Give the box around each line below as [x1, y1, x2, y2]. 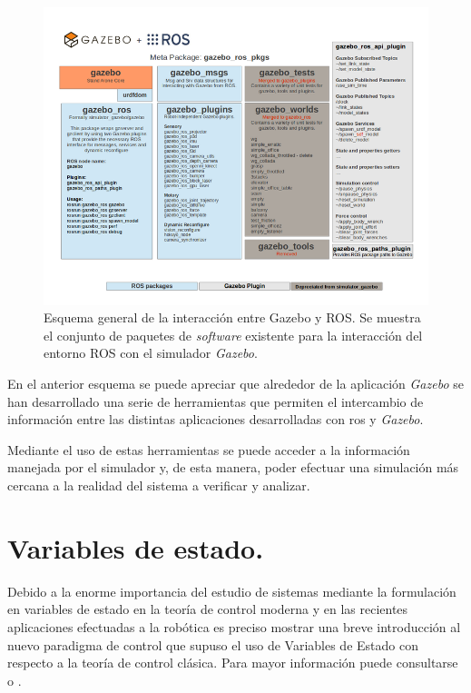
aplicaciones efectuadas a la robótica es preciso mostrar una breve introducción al [7, 617, 461, 636]
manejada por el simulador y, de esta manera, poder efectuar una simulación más [7, 458, 459, 477]
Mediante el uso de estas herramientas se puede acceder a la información [7, 440, 410, 459]
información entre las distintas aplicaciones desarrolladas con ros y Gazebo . [7, 410, 424, 429]
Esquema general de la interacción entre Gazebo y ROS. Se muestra [44, 308, 421, 327]
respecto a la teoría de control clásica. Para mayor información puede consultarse [7, 653, 458, 672]
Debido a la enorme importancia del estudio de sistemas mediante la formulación [7, 581, 456, 600]
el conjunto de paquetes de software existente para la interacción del [44, 325, 423, 344]
